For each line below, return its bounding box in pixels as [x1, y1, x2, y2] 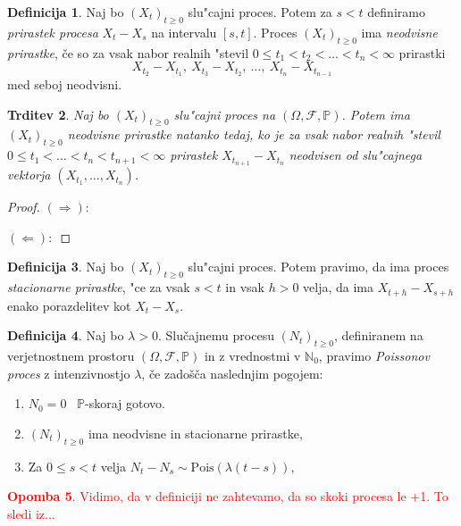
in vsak [225, 278, 264, 296]
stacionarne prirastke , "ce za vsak [7, 278, 190, 296]
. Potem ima [341, 104, 410, 123]
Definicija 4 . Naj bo [7, 326, 124, 345]
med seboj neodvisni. [7, 75, 122, 94]
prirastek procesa [7, 22, 98, 41]
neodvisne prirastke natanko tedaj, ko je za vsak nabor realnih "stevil [67, 125, 440, 144]
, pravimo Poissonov [318, 346, 430, 364]
